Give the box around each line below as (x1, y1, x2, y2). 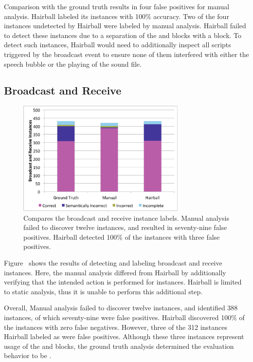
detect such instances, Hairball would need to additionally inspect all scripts (4, 39, 231, 50)
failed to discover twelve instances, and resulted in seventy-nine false (23, 222, 227, 232)
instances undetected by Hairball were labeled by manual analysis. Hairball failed (4, 20, 246, 31)
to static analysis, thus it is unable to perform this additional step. (4, 286, 203, 296)
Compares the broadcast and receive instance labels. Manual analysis (23, 212, 229, 223)
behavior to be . (4, 350, 52, 361)
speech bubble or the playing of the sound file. (4, 58, 142, 69)
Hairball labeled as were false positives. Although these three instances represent (4, 331, 244, 342)
